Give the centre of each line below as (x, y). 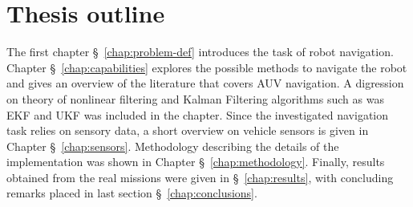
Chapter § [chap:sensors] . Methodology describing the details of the (173, 146)
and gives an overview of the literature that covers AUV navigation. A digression (205, 83)
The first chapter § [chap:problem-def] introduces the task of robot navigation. (200, 52)
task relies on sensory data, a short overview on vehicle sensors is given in (188, 130)
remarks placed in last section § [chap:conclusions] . (132, 193)
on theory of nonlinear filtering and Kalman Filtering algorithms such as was (195, 98)
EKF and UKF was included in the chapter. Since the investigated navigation (198, 114)
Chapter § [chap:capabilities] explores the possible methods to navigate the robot (207, 67)
